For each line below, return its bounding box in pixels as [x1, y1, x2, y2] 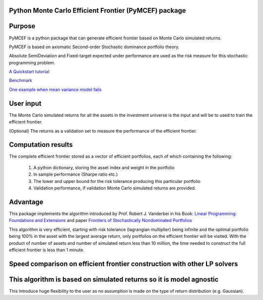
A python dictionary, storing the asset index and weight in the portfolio [33, 164, 175, 170]
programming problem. [9, 60, 56, 65]
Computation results [9, 140, 73, 149]
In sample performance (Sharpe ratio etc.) [33, 171, 118, 178]
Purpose [9, 22, 36, 30]
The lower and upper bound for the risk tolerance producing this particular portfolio [33, 178, 201, 184]
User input [9, 99, 41, 107]
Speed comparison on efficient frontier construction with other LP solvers [9, 260, 238, 268]
